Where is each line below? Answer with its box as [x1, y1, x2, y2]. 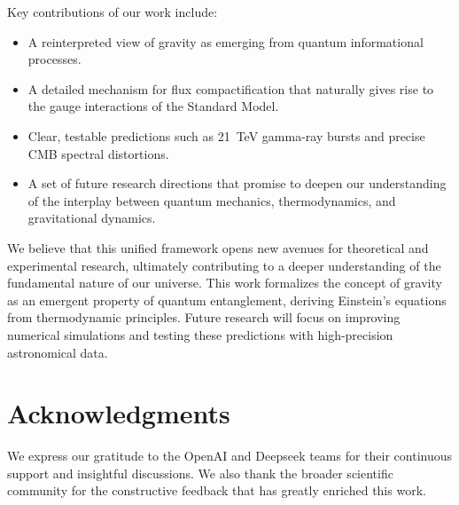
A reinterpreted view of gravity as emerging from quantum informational [27, 32, 424, 51]
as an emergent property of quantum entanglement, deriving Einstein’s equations [7, 290, 447, 309]
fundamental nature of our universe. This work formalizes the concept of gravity [7, 273, 442, 292]
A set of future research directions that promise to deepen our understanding [27, 174, 447, 193]
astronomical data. [7, 343, 108, 361]
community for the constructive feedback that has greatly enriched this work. [7, 481, 426, 500]
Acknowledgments [7, 395, 230, 431]
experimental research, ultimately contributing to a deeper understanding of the [7, 256, 441, 274]
